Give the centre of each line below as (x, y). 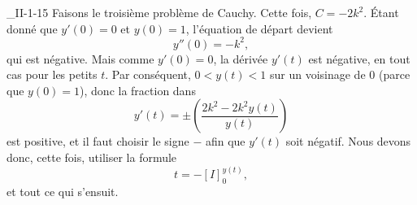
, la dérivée (241, 58)
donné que (32, 28)
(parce (394, 74)
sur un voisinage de (317, 74)
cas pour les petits (52, 74)
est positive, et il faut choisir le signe (98, 141)
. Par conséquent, (148, 74)
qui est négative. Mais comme (80, 58)
